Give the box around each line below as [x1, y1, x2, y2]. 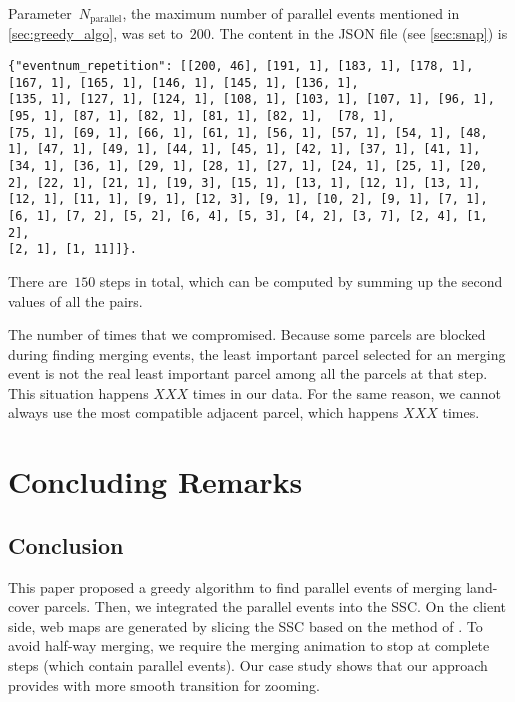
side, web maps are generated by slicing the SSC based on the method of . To [8, 615, 483, 636]
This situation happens [8, 382, 149, 403]
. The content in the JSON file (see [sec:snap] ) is [210, 23, 508, 44]
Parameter [8, 3, 72, 23]
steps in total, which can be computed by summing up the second [99, 270, 503, 291]
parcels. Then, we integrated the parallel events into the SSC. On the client [44, 596, 507, 617]
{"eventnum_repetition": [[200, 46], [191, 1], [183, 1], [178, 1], [8, 59, 474, 74]
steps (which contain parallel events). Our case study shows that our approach [8, 655, 488, 676]
